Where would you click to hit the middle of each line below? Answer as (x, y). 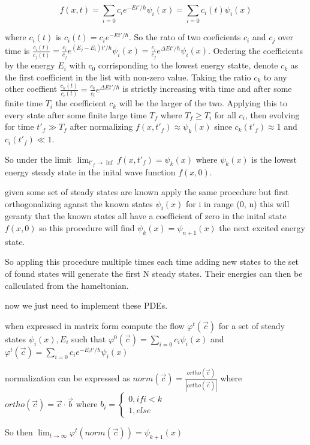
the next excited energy (262, 228)
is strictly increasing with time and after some (207, 89)
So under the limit (39, 159)
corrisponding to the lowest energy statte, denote (188, 65)
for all (225, 114)
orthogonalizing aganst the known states (79, 203)
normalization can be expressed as (67, 378)
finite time (24, 103)
